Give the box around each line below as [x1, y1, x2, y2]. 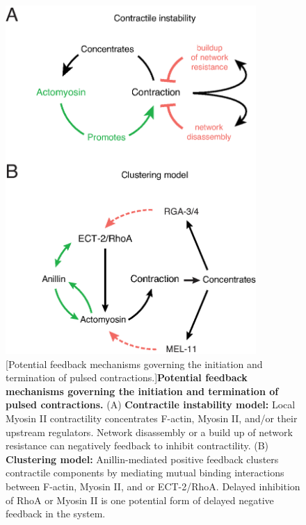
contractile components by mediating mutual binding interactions [6, 465, 284, 480]
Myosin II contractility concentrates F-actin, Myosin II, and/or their [6, 411, 298, 426]
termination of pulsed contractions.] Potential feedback [6, 370, 248, 385]
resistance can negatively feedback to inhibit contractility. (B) [6, 438, 269, 453]
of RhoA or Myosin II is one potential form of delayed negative [6, 492, 274, 507]
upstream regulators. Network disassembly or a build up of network [6, 424, 293, 439]
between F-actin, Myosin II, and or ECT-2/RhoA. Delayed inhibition [6, 479, 300, 494]
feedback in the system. [6, 506, 106, 521]
